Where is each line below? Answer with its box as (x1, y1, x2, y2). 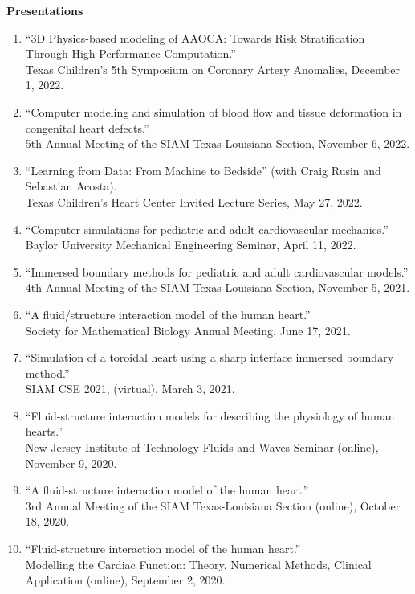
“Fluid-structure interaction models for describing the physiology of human (25, 407, 395, 424)
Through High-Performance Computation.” (25, 45, 236, 62)
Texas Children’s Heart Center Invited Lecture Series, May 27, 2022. (25, 193, 363, 210)
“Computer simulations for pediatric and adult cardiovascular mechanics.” (25, 220, 389, 237)
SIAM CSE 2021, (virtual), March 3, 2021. (25, 380, 235, 397)
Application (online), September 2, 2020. (25, 571, 226, 588)
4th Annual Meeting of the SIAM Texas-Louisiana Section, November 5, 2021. (25, 279, 410, 296)
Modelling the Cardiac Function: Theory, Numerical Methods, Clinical (25, 555, 372, 572)
